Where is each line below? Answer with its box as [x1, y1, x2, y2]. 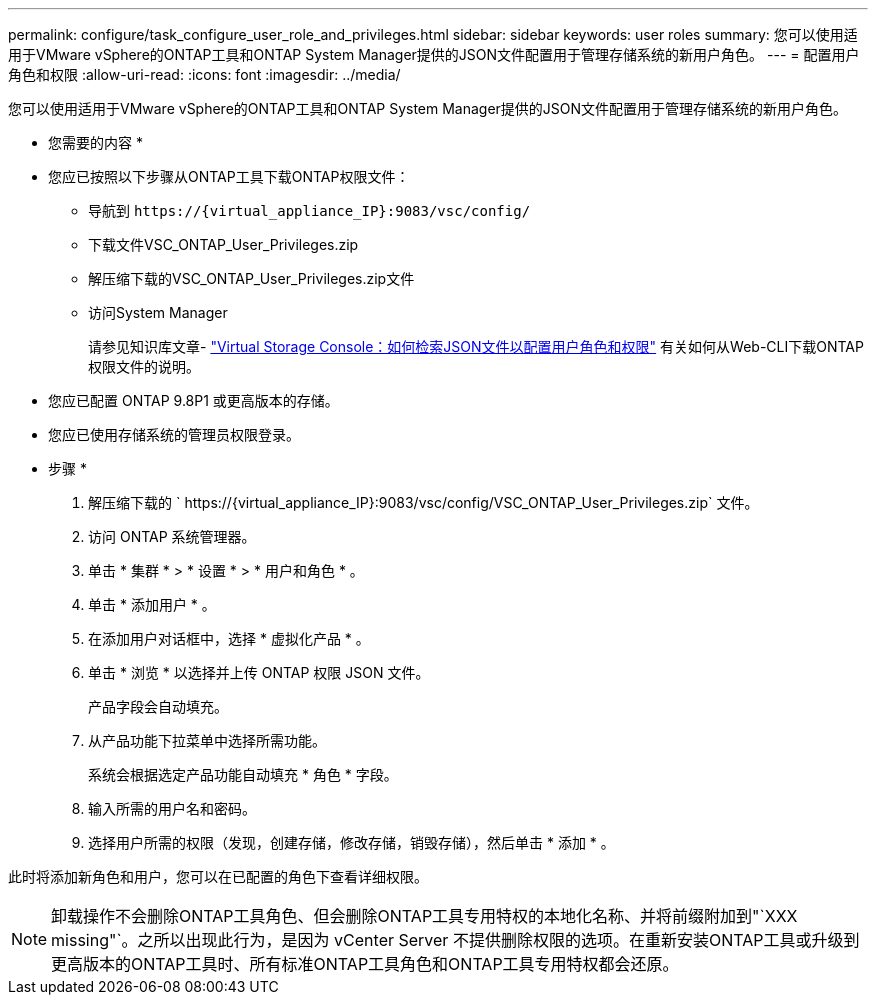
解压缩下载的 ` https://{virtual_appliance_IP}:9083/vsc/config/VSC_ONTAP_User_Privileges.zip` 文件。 [88, 494, 759, 511]
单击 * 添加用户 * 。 [88, 596, 216, 613]
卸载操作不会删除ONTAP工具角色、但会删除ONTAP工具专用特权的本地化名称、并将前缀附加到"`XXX [51, 906, 798, 926]
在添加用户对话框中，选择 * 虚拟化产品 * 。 [88, 630, 370, 647]
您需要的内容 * [48, 134, 143, 151]
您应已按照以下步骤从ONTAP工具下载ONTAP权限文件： [48, 168, 410, 185]
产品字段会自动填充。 [88, 698, 228, 715]
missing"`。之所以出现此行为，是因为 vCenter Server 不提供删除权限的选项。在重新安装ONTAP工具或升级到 [51, 930, 860, 950]
